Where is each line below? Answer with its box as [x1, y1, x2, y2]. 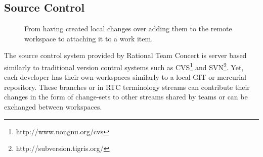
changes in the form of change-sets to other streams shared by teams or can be [4, 91, 248, 102]
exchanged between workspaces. [4, 101, 102, 112]
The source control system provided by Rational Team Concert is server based [4, 50, 247, 61]
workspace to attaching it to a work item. [24, 33, 153, 43]
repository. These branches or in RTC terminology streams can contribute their [4, 81, 250, 92]
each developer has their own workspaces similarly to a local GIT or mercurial [4, 72, 246, 82]
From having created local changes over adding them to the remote [24, 23, 232, 34]
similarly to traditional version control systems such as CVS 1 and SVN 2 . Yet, [4, 60, 244, 72]
